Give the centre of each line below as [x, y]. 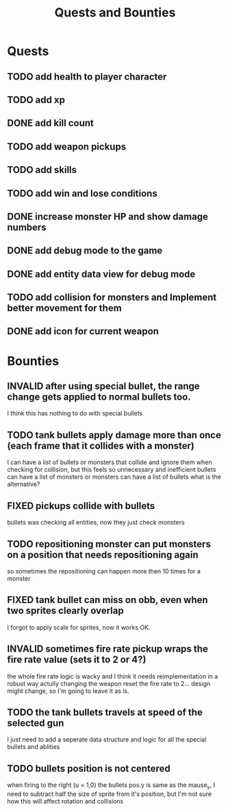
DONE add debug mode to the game [85, 251]
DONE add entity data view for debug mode [101, 274]
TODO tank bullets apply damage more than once [114, 435]
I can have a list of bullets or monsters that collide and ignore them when [110, 462]
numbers [27, 227]
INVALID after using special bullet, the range [103, 386]
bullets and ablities [34, 747]
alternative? [24, 484]
